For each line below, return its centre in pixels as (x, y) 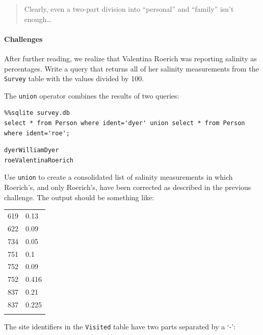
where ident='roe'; (37, 133)
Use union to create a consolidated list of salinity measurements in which (119, 177)
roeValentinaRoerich (39, 160)
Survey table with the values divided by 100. (74, 78)
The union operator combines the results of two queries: (92, 95)
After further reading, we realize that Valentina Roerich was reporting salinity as (130, 58)
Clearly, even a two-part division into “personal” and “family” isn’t (129, 9)
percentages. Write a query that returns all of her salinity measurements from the (131, 68)
